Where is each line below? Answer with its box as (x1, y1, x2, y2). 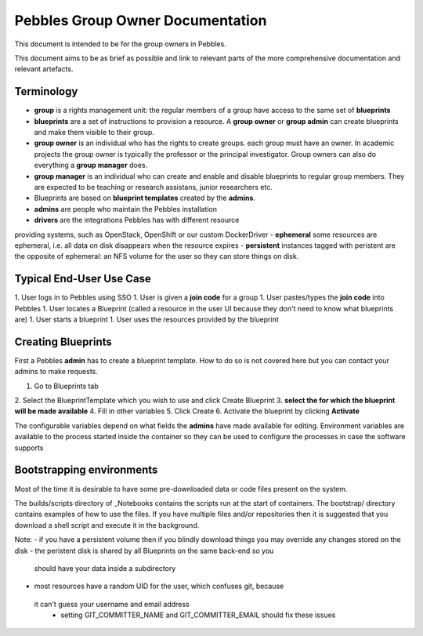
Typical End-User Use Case (14, 272, 152, 285)
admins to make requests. (14, 367, 98, 376)
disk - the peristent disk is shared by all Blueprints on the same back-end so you (14, 546, 274, 555)
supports (14, 443, 44, 452)
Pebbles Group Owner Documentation (14, 12, 267, 29)
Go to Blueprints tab (34, 381, 99, 391)
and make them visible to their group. (34, 128, 154, 137)
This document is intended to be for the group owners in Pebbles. (14, 39, 226, 49)
